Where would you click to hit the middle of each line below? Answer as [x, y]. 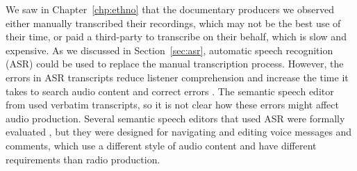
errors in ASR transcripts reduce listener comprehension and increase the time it [177, 77]
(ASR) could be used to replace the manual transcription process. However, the [175, 64]
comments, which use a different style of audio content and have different [161, 145]
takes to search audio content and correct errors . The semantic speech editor [170, 91]
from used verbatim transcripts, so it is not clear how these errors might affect [172, 105]
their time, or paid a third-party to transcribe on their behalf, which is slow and [176, 36]
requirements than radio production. [83, 159]
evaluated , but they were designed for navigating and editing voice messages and [179, 132]
